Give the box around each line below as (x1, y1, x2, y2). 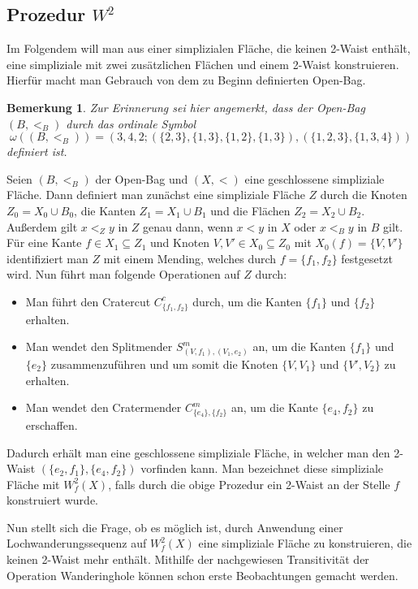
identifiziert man (6, 249, 88, 266)
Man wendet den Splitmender (25, 338, 173, 355)
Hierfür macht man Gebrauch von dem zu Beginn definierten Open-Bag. (6, 71, 366, 89)
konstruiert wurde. (6, 492, 98, 509)
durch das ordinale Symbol (66, 115, 196, 132)
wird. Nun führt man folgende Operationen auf (6, 266, 240, 283)
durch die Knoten (320, 186, 407, 203)
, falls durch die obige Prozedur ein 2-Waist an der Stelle (108, 475, 390, 492)
